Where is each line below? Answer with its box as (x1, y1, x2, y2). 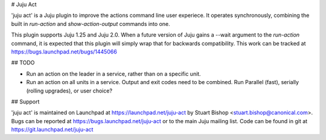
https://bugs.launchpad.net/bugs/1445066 (11, 48, 117, 55)
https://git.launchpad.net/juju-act (11, 126, 94, 133)
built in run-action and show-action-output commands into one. (11, 20, 170, 27)
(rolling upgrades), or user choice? (26, 87, 113, 94)
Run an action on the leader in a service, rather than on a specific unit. (26, 70, 202, 78)
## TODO (11, 59, 35, 66)
